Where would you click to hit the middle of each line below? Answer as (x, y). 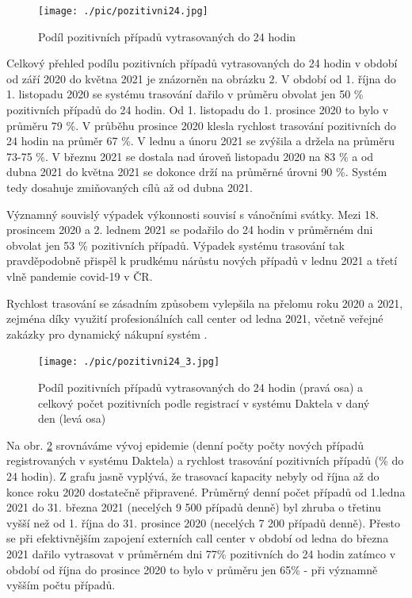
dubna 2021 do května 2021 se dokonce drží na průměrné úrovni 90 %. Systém (197, 172)
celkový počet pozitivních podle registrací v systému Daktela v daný (204, 402)
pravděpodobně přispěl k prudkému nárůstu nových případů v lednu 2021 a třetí (202, 261)
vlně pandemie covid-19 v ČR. (80, 276)
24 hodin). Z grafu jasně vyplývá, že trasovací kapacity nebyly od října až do (193, 475)
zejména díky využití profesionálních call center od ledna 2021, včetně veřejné (195, 318)
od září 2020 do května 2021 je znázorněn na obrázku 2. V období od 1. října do (201, 78)
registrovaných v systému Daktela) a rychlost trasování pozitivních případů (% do (205, 460)
